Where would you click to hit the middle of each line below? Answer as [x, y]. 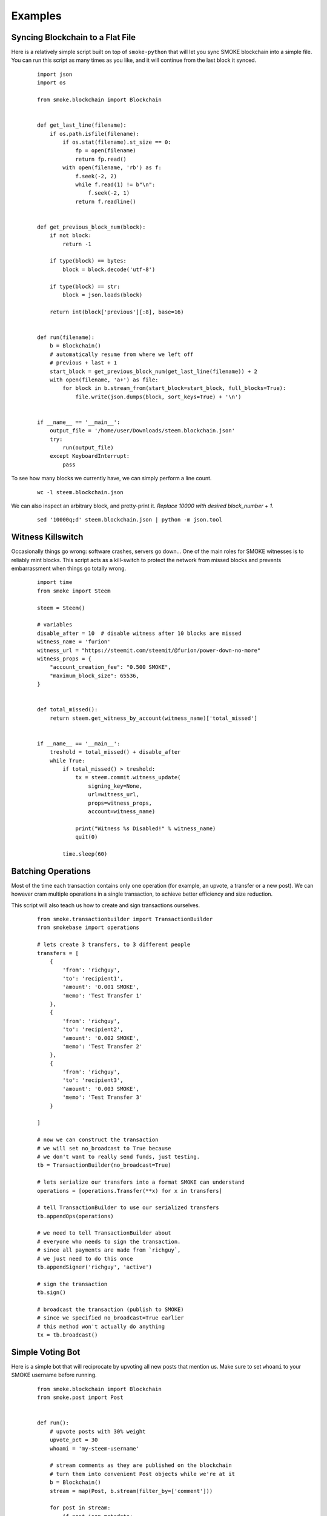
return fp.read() [101, 159]
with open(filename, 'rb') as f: [112, 168]
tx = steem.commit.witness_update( [128, 777]
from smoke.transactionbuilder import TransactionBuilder [125, 919]
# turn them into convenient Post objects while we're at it [142, 1474]
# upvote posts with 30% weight [97, 1431]
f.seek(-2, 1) [109, 193]
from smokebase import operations [88, 927]
